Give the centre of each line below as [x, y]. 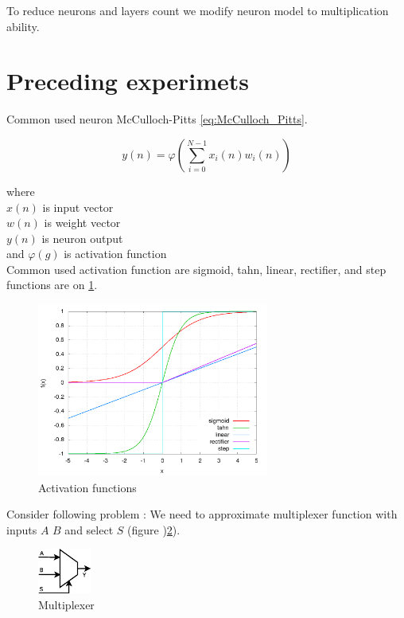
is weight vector [82, 223]
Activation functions [87, 487]
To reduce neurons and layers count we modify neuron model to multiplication [198, 10]
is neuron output [82, 238]
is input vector [78, 207]
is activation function [115, 254]
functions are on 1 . [52, 285]
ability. [23, 26]
